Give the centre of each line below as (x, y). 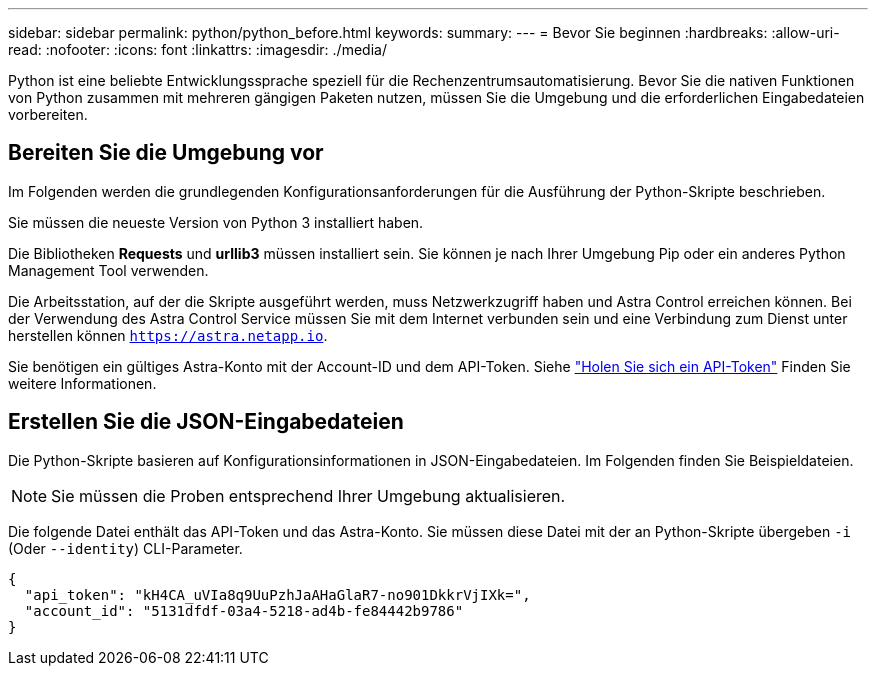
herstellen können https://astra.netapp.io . (168, 335)
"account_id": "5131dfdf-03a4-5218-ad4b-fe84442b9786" (244, 610)
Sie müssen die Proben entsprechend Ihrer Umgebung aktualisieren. (308, 495)
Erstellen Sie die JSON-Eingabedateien (206, 422)
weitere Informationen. (82, 383)
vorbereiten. (48, 114)
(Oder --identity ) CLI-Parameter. (125, 548)
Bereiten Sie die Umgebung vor (166, 153)
